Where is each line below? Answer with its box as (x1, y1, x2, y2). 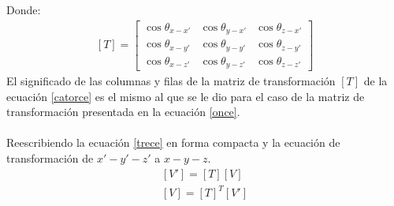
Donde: (6, 2, 41, 17)
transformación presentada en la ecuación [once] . (6, 103, 240, 120)
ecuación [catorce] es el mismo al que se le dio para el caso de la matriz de (6, 88, 365, 104)
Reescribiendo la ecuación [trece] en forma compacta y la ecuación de (6, 134, 340, 151)
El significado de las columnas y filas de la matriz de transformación (6, 73, 336, 89)
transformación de (6, 150, 94, 167)
